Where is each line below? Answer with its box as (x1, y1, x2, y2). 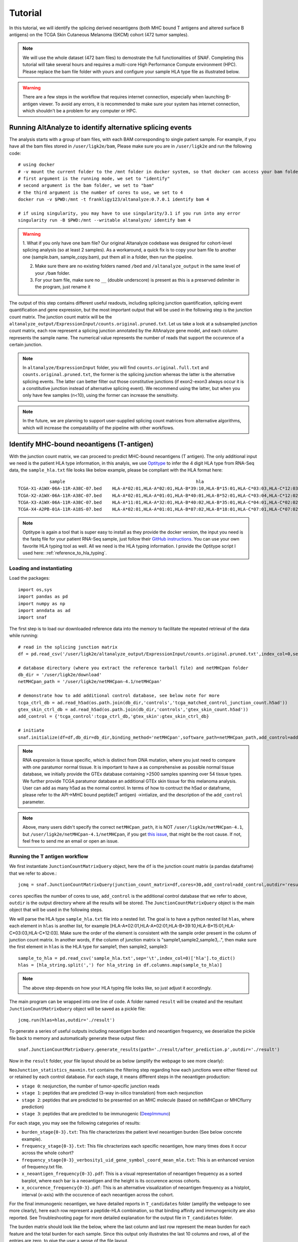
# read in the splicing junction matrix (18, 644, 118, 650)
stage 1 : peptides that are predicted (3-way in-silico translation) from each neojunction (21, 1090, 203, 1096)
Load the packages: (9, 575, 50, 581)
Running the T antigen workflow (9, 853, 88, 860)
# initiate (18, 728, 45, 733)
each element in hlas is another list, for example (9, 923, 109, 929)
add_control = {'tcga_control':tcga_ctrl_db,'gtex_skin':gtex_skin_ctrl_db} (18, 713, 210, 719)
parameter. (22, 799, 45, 805)
